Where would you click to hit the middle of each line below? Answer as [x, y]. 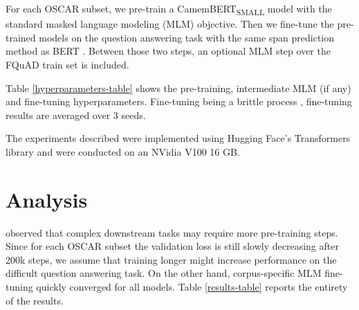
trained [21, 37]
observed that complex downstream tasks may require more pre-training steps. [172, 232]
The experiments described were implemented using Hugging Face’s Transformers [178, 138]
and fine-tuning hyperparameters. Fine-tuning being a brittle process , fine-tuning [179, 101]
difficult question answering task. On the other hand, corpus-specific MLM [164, 273]
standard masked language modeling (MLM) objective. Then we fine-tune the [170, 24]
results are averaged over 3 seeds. [76, 115]
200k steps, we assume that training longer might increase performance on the [171, 259]
